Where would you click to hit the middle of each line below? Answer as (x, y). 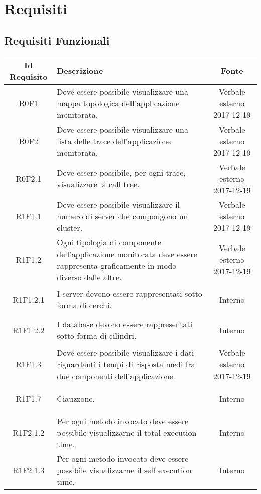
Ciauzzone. (76, 398)
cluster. (70, 227)
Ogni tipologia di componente (109, 242)
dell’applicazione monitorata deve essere (127, 254)
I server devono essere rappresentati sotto (129, 294)
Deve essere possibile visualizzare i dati (125, 352)
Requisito (28, 76)
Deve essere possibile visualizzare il (118, 204)
